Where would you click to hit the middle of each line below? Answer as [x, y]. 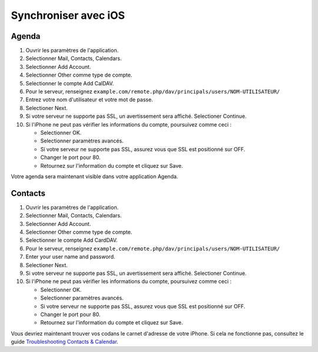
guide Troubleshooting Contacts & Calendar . [65, 342]
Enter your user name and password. [70, 257]
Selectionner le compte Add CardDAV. [72, 240]
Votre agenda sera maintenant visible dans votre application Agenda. [95, 176]
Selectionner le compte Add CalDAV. [70, 83]
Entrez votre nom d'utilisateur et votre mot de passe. [89, 99]
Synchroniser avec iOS [68, 15]
